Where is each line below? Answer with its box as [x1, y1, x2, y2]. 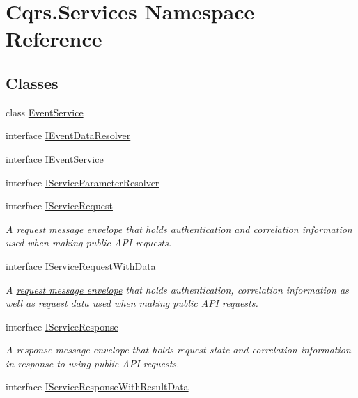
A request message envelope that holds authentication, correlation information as [6, 282, 349, 296]
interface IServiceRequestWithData [6, 258, 156, 273]
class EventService [6, 104, 84, 119]
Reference [6, 24, 102, 53]
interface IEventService [6, 151, 104, 166]
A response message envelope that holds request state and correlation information [6, 342, 351, 357]
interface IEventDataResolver [6, 128, 131, 143]
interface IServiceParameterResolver [6, 175, 159, 189]
